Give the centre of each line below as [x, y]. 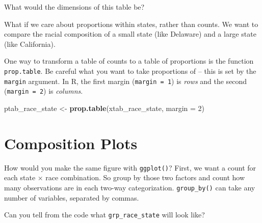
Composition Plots [71, 143]
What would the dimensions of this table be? [74, 7]
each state [20, 177]
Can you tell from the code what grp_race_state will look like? [104, 215]
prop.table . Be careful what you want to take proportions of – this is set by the [130, 71]
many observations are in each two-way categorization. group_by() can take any [130, 187]
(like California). [30, 44]
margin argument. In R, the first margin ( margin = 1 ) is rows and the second [126, 81]
